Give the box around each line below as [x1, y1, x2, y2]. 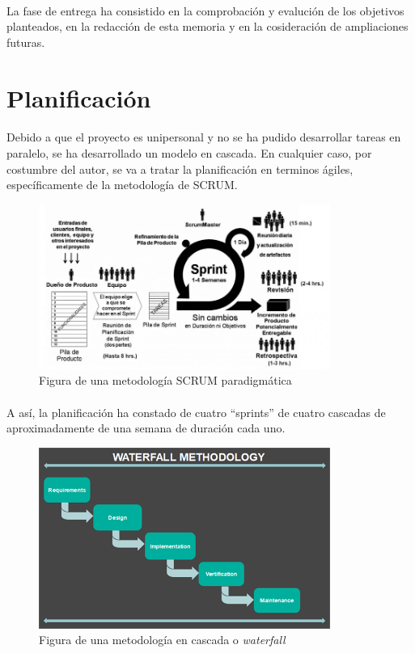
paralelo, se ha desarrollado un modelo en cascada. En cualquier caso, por [6, 144, 372, 161]
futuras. [6, 33, 45, 50]
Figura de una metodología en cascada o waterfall [39, 631, 286, 648]
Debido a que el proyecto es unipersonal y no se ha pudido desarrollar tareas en [6, 128, 401, 145]
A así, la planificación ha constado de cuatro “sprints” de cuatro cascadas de [6, 403, 386, 420]
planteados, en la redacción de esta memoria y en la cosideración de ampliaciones [6, 18, 409, 35]
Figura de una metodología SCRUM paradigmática [39, 372, 292, 389]
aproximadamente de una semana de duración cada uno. [6, 419, 286, 436]
